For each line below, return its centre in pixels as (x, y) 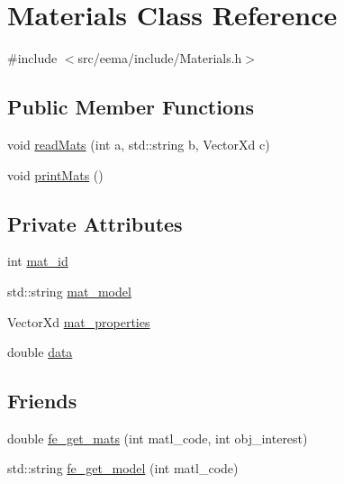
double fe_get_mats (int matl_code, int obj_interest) (158, 438)
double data (40, 352)
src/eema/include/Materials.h (160, 58)
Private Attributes (95, 223)
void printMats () (55, 174)
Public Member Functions (131, 107)
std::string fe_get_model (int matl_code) (123, 468)
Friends (42, 401)
